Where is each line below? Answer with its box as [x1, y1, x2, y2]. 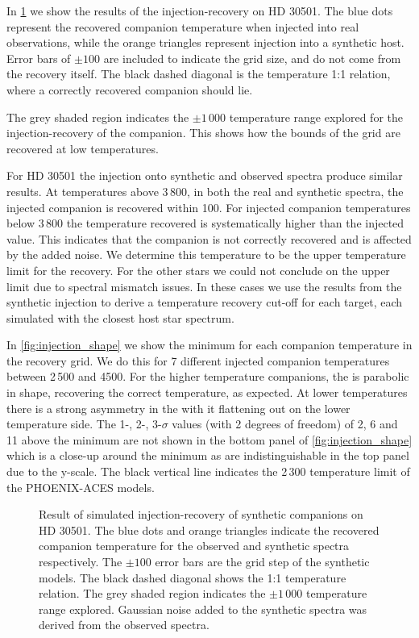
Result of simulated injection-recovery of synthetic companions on [39, 506, 363, 523]
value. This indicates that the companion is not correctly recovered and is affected [6, 230, 412, 247]
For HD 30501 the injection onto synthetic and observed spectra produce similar [6, 167, 403, 184]
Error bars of [6, 49, 71, 66]
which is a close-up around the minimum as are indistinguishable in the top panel [6, 447, 409, 464]
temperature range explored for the [229, 108, 404, 125]
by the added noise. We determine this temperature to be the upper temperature [6, 246, 406, 263]
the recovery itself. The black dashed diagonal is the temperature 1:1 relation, [6, 65, 391, 82]
